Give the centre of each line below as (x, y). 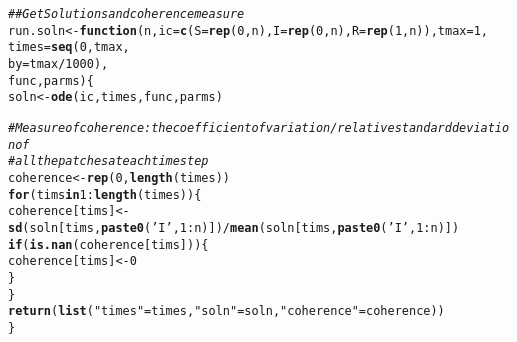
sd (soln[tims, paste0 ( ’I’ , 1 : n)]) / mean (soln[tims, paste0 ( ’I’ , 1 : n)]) (234, 227)
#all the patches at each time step (108, 161)
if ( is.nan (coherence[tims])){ (108, 244)
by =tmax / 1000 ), (58, 63)
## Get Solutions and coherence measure (126, 14)
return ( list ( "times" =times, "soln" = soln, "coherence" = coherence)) (226, 311)
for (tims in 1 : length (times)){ (105, 194)
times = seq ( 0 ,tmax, (69, 47)
